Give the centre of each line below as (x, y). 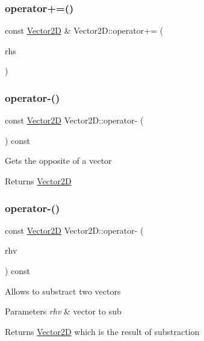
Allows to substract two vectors (63, 291)
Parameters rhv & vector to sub (63, 311)
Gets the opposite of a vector (58, 161)
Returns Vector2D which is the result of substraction (102, 331)
